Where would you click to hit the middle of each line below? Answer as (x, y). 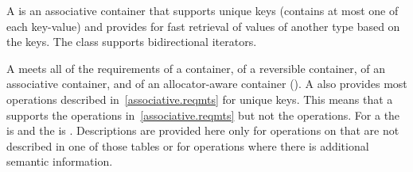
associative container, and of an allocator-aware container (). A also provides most (207, 84)
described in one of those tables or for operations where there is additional (188, 145)
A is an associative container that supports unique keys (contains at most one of (203, 10)
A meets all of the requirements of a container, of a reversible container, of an (196, 68)
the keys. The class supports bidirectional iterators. (132, 42)
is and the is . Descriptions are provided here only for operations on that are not (203, 130)
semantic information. (60, 161)
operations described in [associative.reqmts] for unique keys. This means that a (200, 99)
